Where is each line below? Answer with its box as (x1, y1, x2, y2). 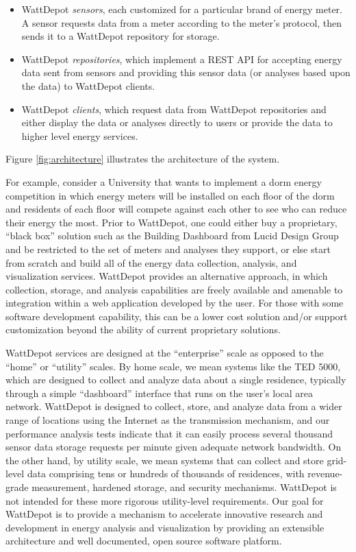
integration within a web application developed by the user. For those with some (5, 296, 344, 310)
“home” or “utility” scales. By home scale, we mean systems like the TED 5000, (5, 359, 341, 373)
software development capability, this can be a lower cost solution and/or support (5, 309, 348, 323)
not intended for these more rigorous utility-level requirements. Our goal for (5, 493, 324, 507)
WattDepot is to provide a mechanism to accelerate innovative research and (5, 507, 323, 521)
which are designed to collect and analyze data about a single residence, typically (5, 372, 346, 387)
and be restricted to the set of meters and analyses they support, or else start (5, 241, 331, 256)
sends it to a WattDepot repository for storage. (21, 29, 220, 43)
